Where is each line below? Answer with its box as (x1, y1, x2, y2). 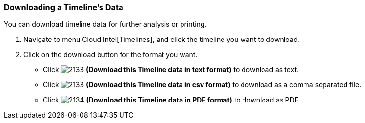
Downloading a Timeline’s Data (4, 2, 123, 12)
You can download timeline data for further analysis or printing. (4, 20, 207, 29)
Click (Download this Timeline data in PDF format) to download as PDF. (43, 96, 301, 104)
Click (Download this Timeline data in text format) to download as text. (43, 65, 299, 74)
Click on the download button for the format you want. (23, 50, 198, 59)
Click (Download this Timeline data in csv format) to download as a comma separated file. (43, 81, 362, 89)
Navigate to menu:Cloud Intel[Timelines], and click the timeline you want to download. (23, 35, 300, 44)
